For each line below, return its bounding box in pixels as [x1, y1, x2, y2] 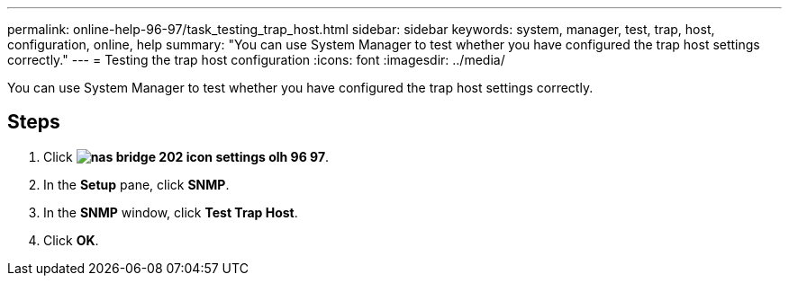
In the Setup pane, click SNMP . [43, 176, 230, 192]
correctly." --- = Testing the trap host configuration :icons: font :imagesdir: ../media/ [7, 52, 505, 67]
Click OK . [43, 232, 99, 248]
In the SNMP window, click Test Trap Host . [43, 204, 298, 220]
